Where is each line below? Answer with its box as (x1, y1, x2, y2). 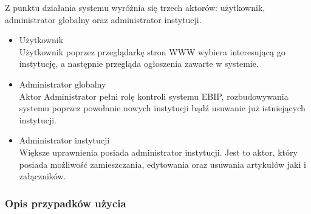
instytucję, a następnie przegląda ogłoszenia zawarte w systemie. (19, 57, 259, 70)
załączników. (19, 170, 66, 182)
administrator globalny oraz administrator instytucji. (5, 13, 202, 26)
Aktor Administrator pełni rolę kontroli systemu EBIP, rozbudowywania (19, 89, 289, 102)
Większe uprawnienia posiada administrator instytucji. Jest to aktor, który (19, 145, 298, 158)
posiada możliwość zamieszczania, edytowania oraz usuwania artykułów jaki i (19, 157, 306, 170)
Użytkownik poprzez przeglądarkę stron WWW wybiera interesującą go (19, 45, 285, 58)
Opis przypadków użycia (5, 195, 126, 210)
